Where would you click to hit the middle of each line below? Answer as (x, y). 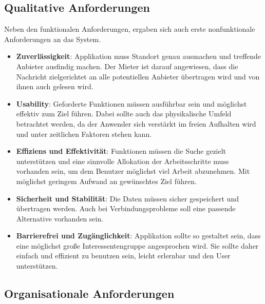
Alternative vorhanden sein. (60, 218)
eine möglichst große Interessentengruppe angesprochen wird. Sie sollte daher (137, 245)
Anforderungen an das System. (53, 39)
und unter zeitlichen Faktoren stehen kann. (84, 134)
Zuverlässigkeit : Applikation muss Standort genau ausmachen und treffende (139, 56)
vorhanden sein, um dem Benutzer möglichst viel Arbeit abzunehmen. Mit (133, 171)
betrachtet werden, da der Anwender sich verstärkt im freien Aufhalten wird (136, 123)
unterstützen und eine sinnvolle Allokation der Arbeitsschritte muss (122, 161)
